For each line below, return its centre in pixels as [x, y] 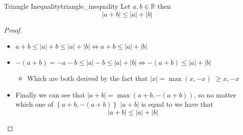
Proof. [13, 29]
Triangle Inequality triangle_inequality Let [67, 6]
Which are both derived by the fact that [88, 78]
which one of [34, 104]
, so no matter [215, 94]
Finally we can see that [50, 94]
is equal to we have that [177, 104]
